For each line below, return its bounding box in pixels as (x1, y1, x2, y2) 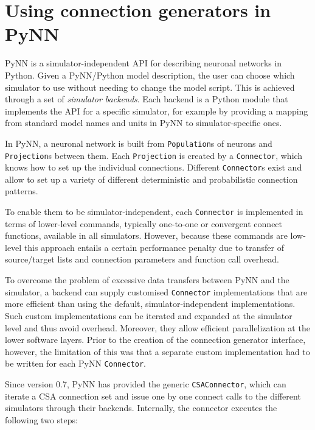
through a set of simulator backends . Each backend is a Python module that (5, 93, 288, 105)
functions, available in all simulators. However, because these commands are (5, 229, 288, 242)
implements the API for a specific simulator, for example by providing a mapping (5, 104, 308, 117)
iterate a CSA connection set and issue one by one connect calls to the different (5, 389, 301, 402)
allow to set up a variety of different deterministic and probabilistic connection (5, 172, 298, 185)
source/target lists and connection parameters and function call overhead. (5, 253, 279, 266)
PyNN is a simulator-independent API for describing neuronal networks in (5, 57, 282, 69)
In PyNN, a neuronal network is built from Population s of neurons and (5, 136, 272, 149)
